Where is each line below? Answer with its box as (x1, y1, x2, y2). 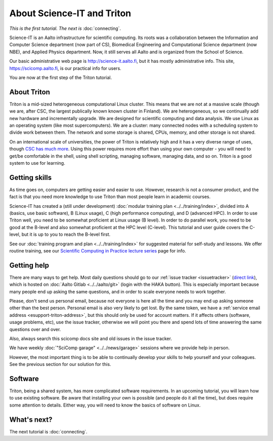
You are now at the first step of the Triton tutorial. (9, 74, 112, 81)
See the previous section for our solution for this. (9, 361, 111, 367)
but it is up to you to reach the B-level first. (21, 231, 111, 238)
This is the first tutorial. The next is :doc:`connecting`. (9, 25, 121, 31)
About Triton (9, 88, 51, 96)
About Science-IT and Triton (9, 8, 131, 19)
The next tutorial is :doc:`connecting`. (9, 428, 88, 434)
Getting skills (9, 173, 52, 182)
